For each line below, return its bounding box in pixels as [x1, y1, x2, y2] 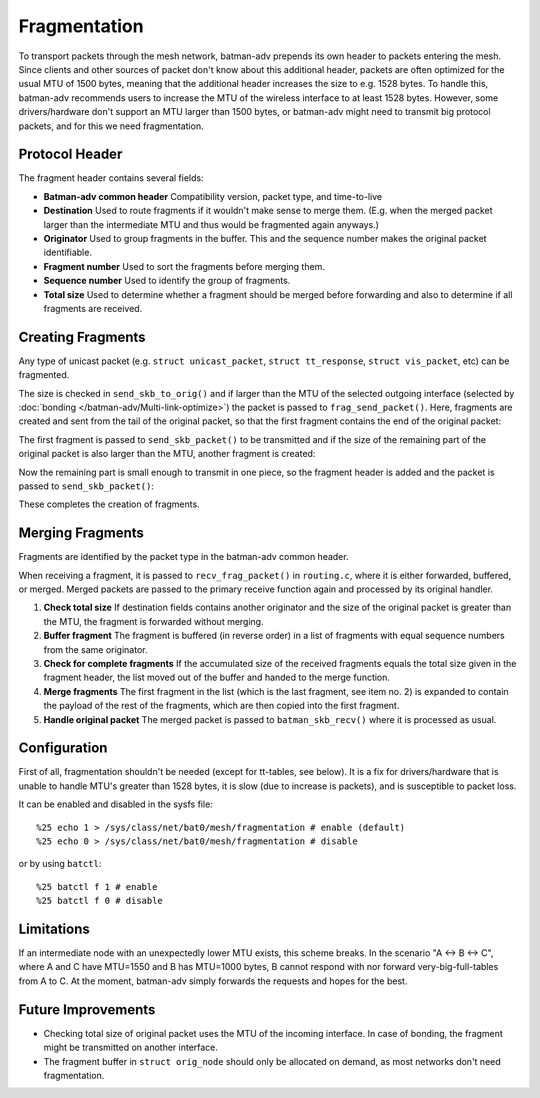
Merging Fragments [18, 525, 145, 542]
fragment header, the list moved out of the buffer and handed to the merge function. [43, 671, 390, 684]
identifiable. [43, 246, 92, 259]
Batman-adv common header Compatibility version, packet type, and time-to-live [43, 190, 383, 202]
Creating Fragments [18, 328, 146, 345]
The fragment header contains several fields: [18, 172, 204, 184]
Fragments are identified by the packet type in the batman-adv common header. [18, 551, 349, 563]
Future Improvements [18, 1001, 156, 1018]
